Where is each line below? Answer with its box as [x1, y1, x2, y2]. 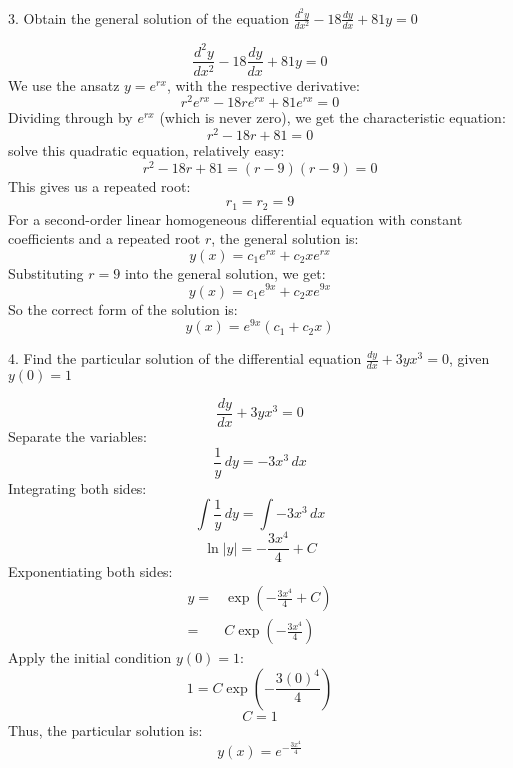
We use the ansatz [8, 74, 120, 95]
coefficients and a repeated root [8, 228, 201, 249]
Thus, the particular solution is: [8, 719, 203, 740]
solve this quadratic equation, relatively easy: [8, 139, 285, 160]
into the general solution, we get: [124, 262, 326, 283]
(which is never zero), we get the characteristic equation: [159, 107, 506, 128]
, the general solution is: [211, 228, 359, 249]
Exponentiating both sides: [8, 561, 173, 582]
